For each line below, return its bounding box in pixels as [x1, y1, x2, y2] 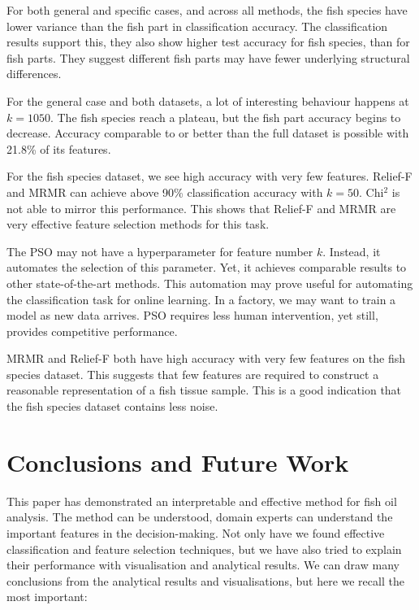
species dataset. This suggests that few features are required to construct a [6, 365, 379, 382]
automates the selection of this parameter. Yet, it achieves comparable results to [6, 259, 407, 276]
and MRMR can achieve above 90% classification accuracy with [6, 183, 323, 200]
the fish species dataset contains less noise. [6, 398, 218, 415]
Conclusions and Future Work [6, 445, 349, 478]
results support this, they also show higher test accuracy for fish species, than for [6, 33, 410, 50]
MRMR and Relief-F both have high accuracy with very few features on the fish [6, 350, 406, 367]
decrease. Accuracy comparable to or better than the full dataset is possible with [6, 124, 409, 142]
